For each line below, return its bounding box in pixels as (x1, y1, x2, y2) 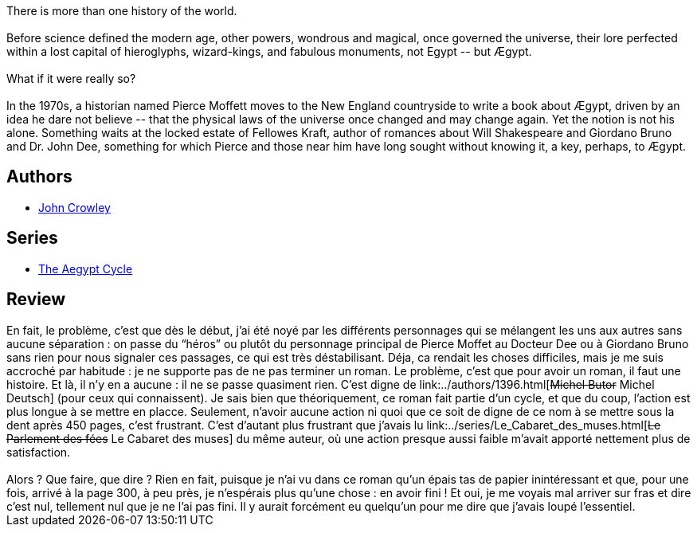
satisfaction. (6, 445, 71, 459)
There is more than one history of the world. (6, 4, 237, 18)
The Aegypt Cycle (38, 261, 133, 276)
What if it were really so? (6, 72, 136, 85)
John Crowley (38, 200, 111, 214)
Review (6, 289, 66, 310)
